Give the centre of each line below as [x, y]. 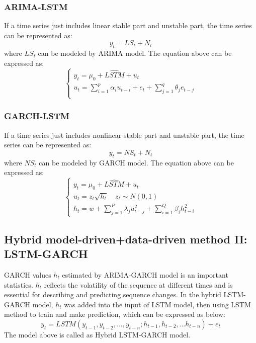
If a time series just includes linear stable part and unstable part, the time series [128, 25]
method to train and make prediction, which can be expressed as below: [115, 314]
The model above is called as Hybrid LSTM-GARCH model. [97, 334]
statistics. [19, 284]
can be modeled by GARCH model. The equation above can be [136, 162]
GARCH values [28, 274]
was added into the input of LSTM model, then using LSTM [157, 304]
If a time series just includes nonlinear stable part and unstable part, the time [124, 135]
